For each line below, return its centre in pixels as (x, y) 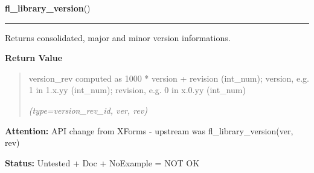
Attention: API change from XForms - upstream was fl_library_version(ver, (149, 130)
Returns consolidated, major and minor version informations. (118, 37)
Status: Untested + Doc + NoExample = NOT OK (102, 162)
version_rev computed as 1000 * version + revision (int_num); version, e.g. (169, 78)
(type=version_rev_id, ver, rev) (88, 110)
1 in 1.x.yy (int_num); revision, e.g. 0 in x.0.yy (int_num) (137, 90)
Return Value (34, 58)
